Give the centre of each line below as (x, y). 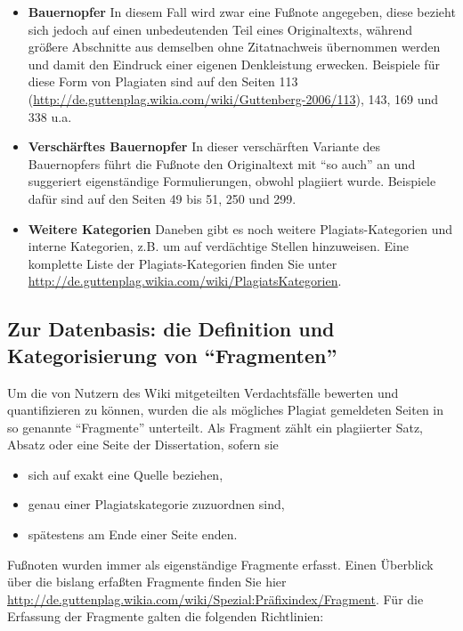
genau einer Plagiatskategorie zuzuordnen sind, (156, 504)
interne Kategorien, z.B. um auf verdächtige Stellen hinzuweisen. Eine (218, 246)
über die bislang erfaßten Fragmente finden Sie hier (147, 582)
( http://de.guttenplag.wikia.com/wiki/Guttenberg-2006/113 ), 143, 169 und (233, 98)
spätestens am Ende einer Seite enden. (133, 534)
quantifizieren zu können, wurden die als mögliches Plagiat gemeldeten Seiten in (226, 410)
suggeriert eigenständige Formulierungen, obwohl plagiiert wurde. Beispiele (232, 181)
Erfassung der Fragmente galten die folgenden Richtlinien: (166, 616)
